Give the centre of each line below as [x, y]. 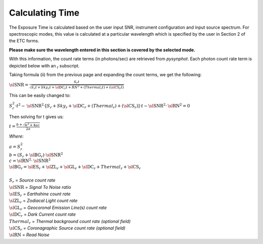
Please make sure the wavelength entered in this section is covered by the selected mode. [102, 50]
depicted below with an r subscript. [44, 66]
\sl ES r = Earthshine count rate [40, 194]
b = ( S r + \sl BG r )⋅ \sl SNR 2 [36, 155]
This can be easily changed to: [40, 95]
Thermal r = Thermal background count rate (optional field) [70, 222]
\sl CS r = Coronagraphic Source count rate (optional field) [67, 228]
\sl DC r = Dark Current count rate [42, 215]
